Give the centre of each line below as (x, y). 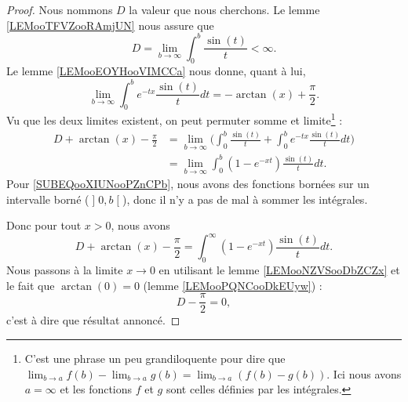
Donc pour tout (44, 225)
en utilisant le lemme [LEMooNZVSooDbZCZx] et (279, 270)
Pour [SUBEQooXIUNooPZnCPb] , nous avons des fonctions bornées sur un (188, 184)
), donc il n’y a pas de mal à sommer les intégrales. (245, 199)
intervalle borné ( (48, 199)
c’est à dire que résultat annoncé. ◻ (93, 320)
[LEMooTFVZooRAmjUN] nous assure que (110, 25)
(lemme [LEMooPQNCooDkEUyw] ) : (233, 285)
